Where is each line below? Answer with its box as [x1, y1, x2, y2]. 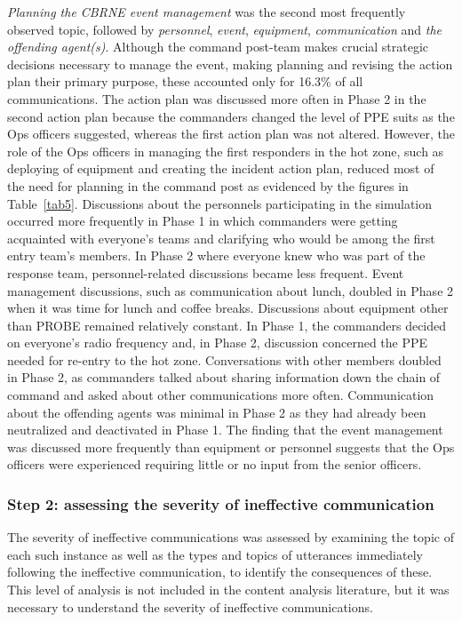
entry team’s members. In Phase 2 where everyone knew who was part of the [7, 246, 426, 265]
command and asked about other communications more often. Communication [7, 386, 434, 404]
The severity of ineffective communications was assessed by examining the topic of [7, 528, 454, 546]
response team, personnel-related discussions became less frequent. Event [7, 263, 404, 282]
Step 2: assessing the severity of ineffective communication [7, 492, 434, 514]
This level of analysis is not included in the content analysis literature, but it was [7, 580, 450, 599]
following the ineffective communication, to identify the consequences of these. [7, 562, 433, 581]
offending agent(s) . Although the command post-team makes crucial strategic [7, 37, 429, 56]
